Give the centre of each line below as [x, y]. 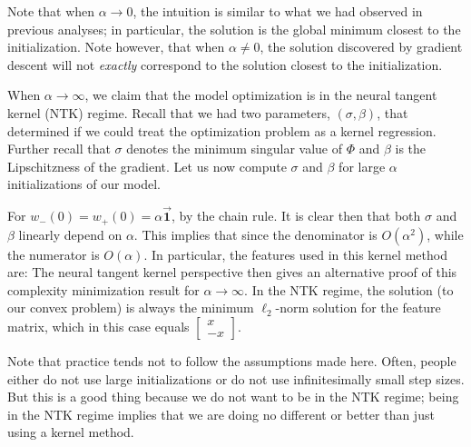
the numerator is [54, 254]
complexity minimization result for [103, 289]
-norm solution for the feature [358, 308]
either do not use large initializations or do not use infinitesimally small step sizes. [236, 378]
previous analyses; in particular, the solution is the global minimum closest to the [234, 29]
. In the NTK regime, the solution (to [349, 289]
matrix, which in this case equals [98, 326]
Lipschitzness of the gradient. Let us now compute [147, 166]
